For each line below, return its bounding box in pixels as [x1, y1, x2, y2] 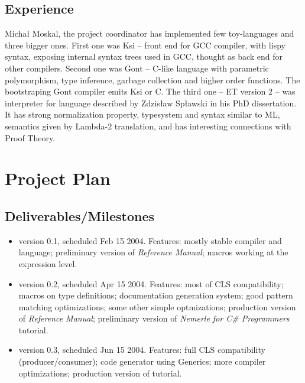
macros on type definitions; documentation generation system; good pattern [18, 289, 293, 301]
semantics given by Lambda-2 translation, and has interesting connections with [5, 119, 291, 132]
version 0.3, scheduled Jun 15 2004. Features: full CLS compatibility [18, 343, 265, 356]
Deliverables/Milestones [5, 206, 155, 225]
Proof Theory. [5, 131, 56, 144]
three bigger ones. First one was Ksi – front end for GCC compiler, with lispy [5, 38, 285, 51]
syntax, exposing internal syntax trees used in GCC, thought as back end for [5, 50, 283, 63]
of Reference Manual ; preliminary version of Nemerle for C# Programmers [18, 312, 290, 324]
